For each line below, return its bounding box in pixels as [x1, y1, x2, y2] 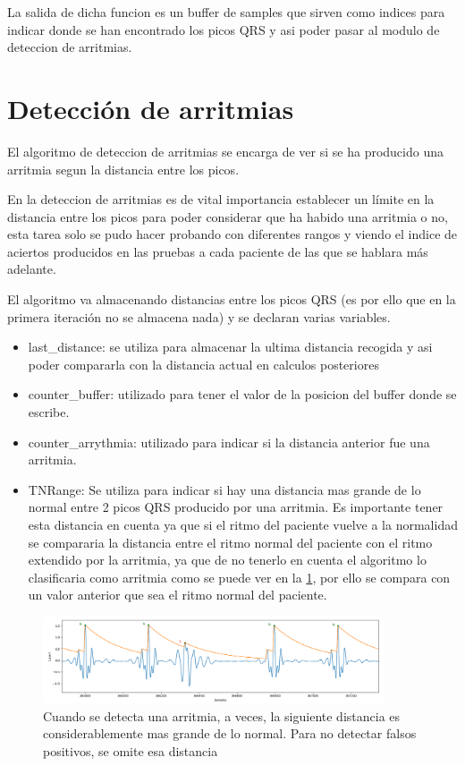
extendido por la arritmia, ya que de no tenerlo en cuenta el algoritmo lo [28, 550, 427, 569]
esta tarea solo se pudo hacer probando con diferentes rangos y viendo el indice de [7, 225, 458, 243]
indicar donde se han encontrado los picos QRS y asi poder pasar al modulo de [7, 20, 440, 38]
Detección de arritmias [7, 89, 294, 126]
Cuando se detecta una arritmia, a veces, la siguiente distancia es [43, 706, 401, 725]
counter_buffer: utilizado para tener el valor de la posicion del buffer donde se [28, 385, 457, 404]
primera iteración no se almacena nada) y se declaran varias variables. [7, 307, 391, 326]
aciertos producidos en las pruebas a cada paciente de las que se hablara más [7, 242, 428, 260]
